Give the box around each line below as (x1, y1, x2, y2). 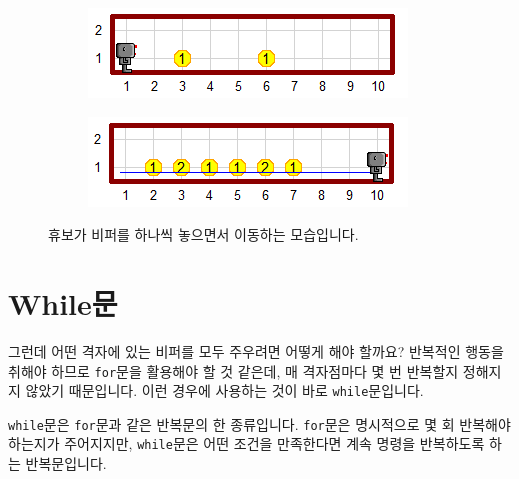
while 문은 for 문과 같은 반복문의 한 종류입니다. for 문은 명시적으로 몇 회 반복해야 (8, 413, 511, 434)
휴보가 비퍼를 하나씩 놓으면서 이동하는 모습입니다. (48, 224, 359, 245)
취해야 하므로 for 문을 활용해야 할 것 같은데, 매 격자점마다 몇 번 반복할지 (8, 360, 459, 381)
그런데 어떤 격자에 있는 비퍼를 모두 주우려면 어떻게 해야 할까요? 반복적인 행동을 (8, 340, 504, 361)
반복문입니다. (25, 453, 107, 474)
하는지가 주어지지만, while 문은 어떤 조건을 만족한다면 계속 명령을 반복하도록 (8, 433, 485, 454)
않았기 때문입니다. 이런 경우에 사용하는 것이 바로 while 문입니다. (25, 380, 424, 401)
